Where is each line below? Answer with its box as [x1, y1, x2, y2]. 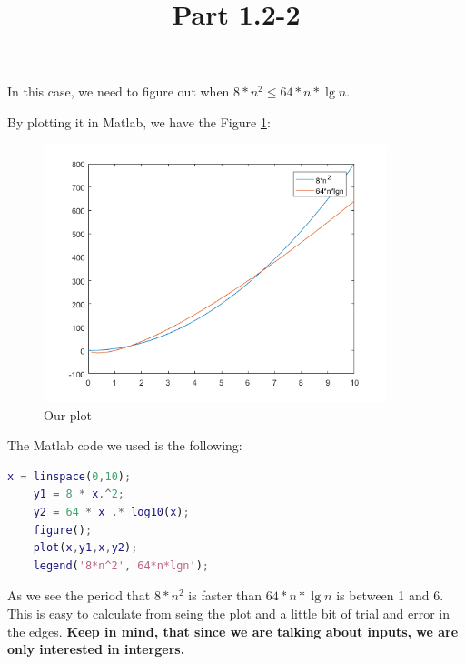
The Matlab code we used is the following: [7, 436, 242, 455]
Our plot [44, 405, 92, 424]
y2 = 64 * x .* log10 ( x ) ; [33, 505, 190, 518]
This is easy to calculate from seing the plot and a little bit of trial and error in [7, 603, 450, 622]
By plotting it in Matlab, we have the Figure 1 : [7, 112, 271, 131]
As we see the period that [7, 586, 151, 605]
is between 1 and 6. [336, 586, 444, 605]
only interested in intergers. [7, 639, 185, 659]
